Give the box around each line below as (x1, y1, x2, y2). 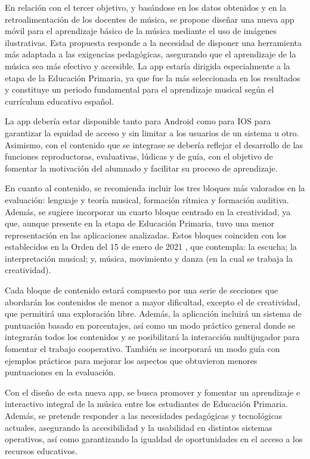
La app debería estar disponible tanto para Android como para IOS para (5, 115, 271, 127)
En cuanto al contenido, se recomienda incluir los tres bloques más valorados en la (5, 182, 305, 194)
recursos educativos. (5, 444, 77, 457)
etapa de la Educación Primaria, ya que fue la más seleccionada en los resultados (5, 71, 300, 84)
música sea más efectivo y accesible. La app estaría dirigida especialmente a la (5, 59, 290, 72)
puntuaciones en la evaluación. (5, 366, 116, 378)
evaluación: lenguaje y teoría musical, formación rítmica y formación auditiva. (5, 193, 289, 206)
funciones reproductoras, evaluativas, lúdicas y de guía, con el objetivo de (5, 150, 273, 163)
